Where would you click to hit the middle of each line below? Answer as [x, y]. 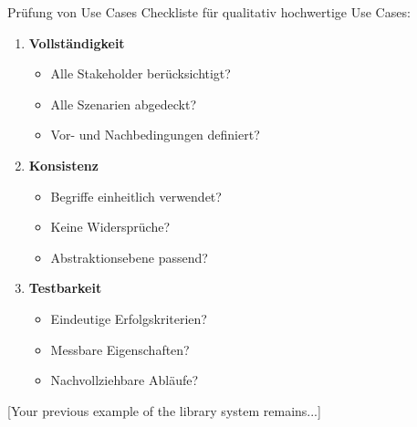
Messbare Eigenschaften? [120, 349]
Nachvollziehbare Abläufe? [125, 380]
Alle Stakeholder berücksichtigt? [141, 73]
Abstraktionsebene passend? [129, 257]
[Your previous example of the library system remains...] [164, 410]
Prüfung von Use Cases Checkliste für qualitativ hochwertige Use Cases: [209, 12]
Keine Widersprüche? [110, 227]
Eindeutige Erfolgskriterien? [129, 318]
